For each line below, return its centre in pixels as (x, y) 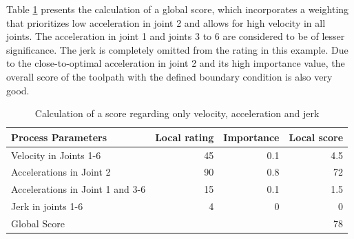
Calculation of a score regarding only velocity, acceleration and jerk (177, 113)
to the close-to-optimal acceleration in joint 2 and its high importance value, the (176, 63)
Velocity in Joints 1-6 (56, 155)
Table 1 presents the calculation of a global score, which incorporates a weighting (178, 9)
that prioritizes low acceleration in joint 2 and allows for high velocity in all (166, 22)
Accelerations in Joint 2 (61, 172)
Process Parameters (59, 137)
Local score (316, 137)
